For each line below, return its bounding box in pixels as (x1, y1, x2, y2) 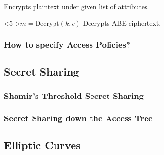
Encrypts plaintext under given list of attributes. (4, 1, 149, 11)
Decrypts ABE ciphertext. (83, 18, 161, 28)
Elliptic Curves (4, 137, 81, 152)
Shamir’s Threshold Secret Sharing (4, 89, 144, 101)
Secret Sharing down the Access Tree (4, 112, 153, 124)
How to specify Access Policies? (4, 39, 130, 51)
